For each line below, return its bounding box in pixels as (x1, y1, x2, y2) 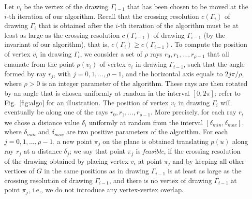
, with (53, 69, 71, 79)
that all (207, 48, 229, 58)
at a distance (23, 146, 62, 156)
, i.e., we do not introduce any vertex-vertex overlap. (28, 185, 184, 195)
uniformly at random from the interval (89, 117, 203, 127)
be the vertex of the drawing (24, 1, 109, 11)
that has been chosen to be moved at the (127, 1, 248, 11)
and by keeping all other (172, 156, 245, 166)
